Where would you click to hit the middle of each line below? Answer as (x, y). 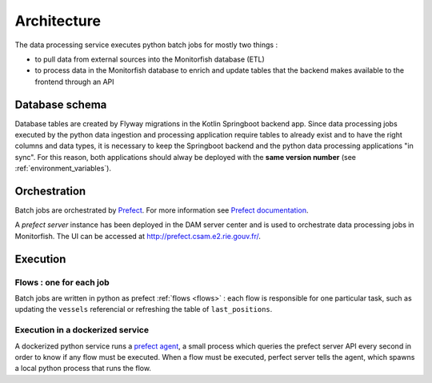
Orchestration (50, 191)
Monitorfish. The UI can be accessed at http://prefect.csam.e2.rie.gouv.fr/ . (138, 236)
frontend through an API (75, 82)
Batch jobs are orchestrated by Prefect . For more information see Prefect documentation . (162, 210)
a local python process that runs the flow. (83, 369)
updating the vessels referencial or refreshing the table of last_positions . (144, 309)
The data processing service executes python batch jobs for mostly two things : (146, 45)
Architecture (58, 21)
